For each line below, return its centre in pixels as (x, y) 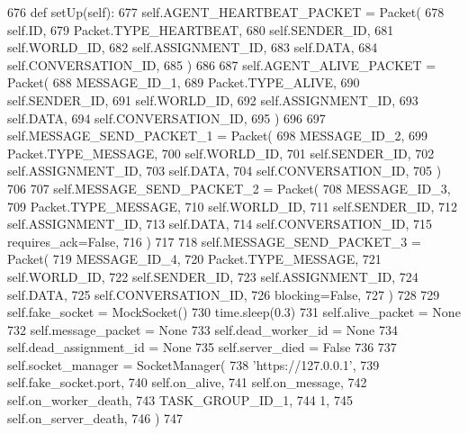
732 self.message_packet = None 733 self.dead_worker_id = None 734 (202, 329)
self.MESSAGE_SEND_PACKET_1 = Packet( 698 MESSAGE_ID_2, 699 (217, 136)
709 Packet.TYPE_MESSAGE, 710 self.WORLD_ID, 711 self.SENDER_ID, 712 (233, 206)
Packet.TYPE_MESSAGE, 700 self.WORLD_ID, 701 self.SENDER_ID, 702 (221, 153)
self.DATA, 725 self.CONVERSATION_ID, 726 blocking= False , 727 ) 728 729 (224, 294)
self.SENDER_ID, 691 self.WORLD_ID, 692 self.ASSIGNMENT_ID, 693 (213, 99)
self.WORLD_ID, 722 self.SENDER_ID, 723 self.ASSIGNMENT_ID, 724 (213, 276)
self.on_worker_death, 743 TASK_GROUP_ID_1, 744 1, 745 (180, 400)
